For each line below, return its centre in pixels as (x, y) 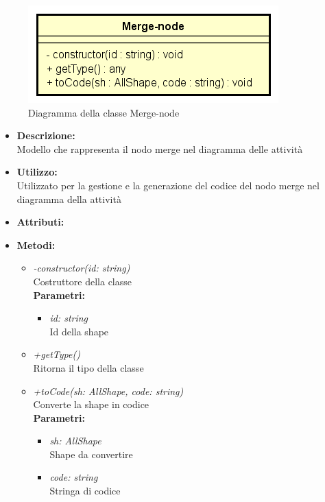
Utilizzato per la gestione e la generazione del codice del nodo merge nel (168, 185)
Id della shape (79, 331)
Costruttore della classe (82, 281)
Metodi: (36, 244)
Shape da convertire (91, 454)
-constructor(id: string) (82, 268)
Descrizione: (46, 135)
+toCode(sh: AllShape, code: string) (108, 391)
